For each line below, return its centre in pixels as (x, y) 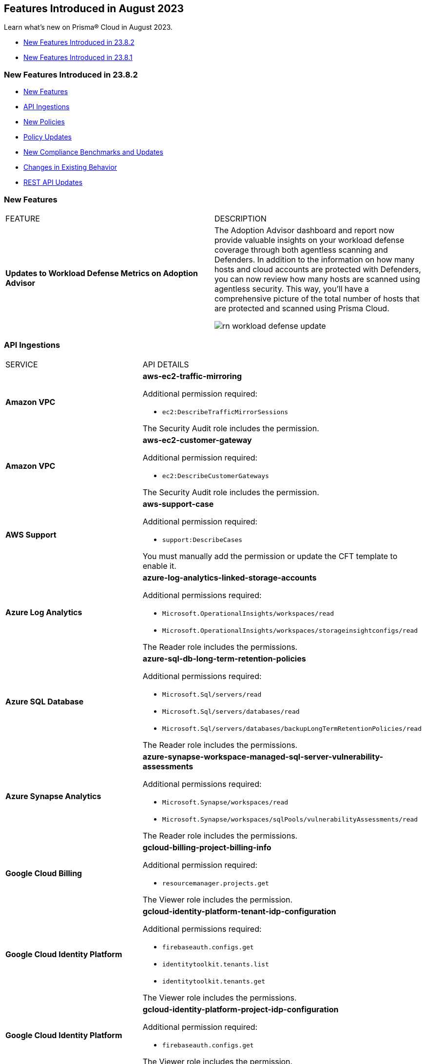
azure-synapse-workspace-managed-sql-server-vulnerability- (263, 756)
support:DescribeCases (202, 540)
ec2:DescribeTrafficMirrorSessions (225, 412)
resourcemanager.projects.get (215, 883)
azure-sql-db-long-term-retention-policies (224, 658)
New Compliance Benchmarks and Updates (93, 152)
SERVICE (22, 364)
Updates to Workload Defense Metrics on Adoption (102, 273)
